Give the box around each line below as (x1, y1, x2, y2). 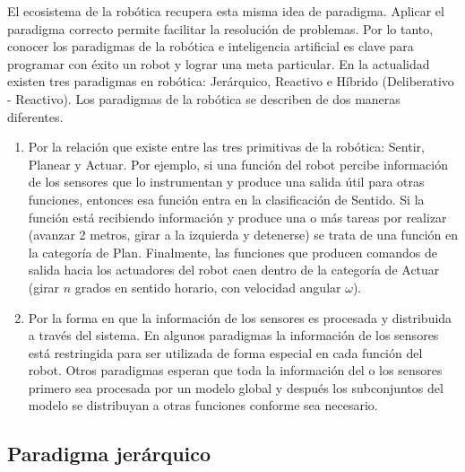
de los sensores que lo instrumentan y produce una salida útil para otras (28, 172, 425, 191)
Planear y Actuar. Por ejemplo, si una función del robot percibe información (28, 154, 448, 173)
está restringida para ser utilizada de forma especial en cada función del (28, 343, 423, 362)
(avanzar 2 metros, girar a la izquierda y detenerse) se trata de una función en (28, 225, 459, 244)
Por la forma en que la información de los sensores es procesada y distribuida (28, 308, 452, 327)
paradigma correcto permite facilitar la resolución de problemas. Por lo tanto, (7, 19, 434, 38)
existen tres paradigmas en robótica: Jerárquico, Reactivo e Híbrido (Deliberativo (7, 72, 454, 91)
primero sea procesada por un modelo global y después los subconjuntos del (28, 378, 443, 397)
